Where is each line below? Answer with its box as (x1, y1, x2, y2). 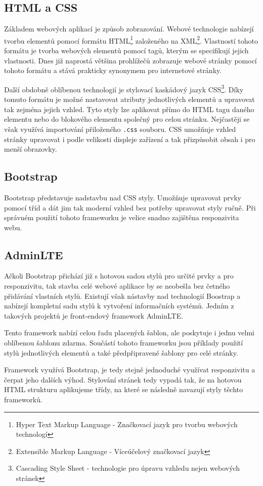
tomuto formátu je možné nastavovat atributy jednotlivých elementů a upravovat (4, 94, 255, 105)
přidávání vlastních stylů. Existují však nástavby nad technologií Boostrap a (4, 290, 241, 301)
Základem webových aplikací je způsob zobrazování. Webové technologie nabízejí (4, 23, 254, 34)
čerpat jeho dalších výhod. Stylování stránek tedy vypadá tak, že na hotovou (4, 374, 242, 385)
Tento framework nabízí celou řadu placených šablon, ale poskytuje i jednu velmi (4, 327, 254, 338)
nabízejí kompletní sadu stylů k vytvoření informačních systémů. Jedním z (4, 300, 234, 311)
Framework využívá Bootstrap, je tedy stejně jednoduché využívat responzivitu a (4, 364, 255, 375)
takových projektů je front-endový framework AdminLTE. (4, 310, 184, 321)
